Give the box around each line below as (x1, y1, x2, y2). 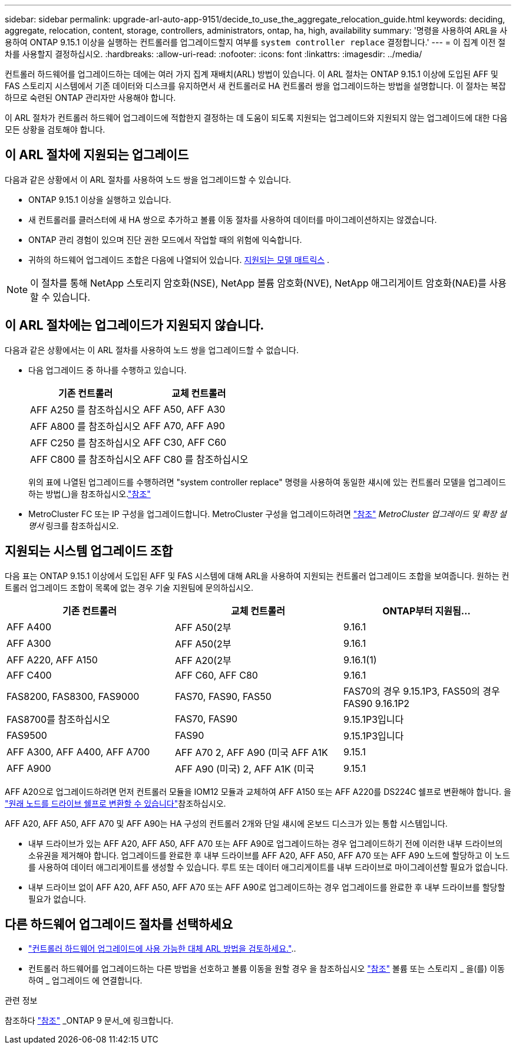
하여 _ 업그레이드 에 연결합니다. (28, 975, 143, 986)
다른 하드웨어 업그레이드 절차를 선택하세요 (5, 916, 233, 932)
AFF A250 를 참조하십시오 (30, 403, 140, 416)
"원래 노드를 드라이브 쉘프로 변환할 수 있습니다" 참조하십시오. (5, 798, 226, 808)
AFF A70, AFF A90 (143, 419, 225, 432)
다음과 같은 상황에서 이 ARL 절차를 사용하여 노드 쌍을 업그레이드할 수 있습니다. (5, 174, 292, 185)
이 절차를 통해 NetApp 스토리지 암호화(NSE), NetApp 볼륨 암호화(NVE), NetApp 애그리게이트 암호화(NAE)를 (30, 277, 487, 289)
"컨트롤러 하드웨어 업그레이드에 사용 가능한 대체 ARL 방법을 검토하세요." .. (28, 943, 296, 954)
